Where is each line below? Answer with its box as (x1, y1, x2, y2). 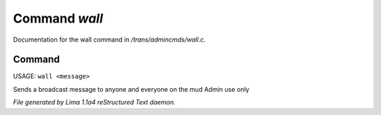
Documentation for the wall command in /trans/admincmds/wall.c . (13, 35, 206, 44)
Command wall (13, 11, 104, 26)
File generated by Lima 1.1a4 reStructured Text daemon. (13, 98, 176, 107)
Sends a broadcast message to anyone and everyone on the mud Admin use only (13, 85, 250, 93)
